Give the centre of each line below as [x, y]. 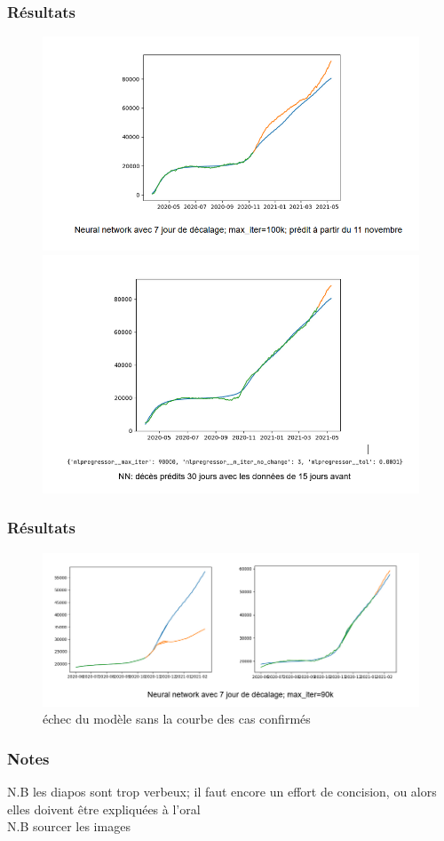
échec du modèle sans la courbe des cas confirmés [177, 719]
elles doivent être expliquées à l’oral [104, 809]
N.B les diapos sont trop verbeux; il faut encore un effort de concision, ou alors [222, 792]
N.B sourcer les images [69, 826]
